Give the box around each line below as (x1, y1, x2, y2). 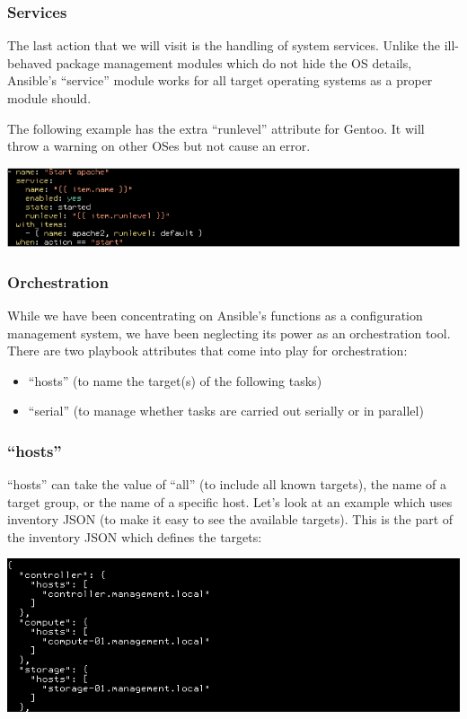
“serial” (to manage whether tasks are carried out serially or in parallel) (28, 401, 424, 420)
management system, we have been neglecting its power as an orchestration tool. (7, 323, 451, 342)
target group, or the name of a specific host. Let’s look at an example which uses (7, 492, 453, 511)
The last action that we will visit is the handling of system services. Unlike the (7, 36, 440, 55)
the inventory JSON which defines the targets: (7, 527, 262, 546)
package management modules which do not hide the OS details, (56, 53, 412, 72)
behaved (7, 53, 52, 72)
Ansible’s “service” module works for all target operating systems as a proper (7, 71, 433, 90)
